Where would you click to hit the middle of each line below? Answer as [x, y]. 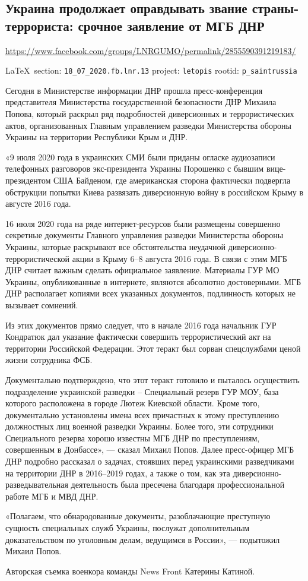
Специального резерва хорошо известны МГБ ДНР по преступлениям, [133, 438]
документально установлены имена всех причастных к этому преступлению [142, 414]
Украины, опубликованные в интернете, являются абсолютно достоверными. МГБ [153, 281]
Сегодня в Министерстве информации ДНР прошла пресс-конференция [134, 90]
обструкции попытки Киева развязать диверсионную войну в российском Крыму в [155, 192]
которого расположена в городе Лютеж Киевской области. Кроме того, [133, 403]
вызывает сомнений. [42, 304]
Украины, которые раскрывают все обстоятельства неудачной [115, 246]
